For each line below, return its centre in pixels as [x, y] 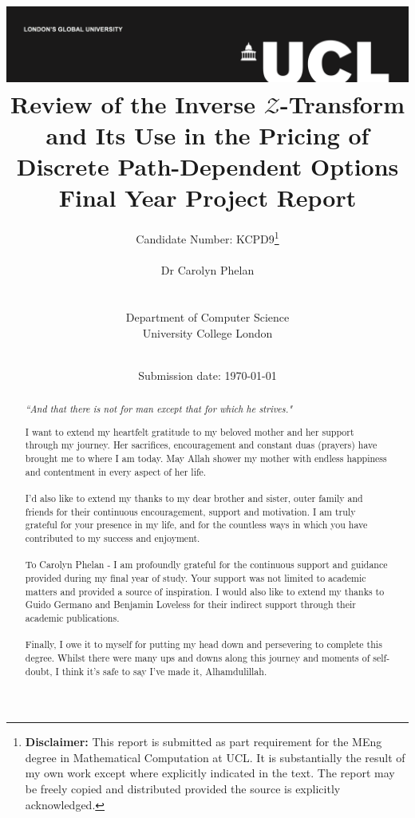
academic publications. [72, 617]
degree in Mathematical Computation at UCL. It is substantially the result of [215, 757]
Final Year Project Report [207, 198]
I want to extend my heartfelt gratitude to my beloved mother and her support [190, 431]
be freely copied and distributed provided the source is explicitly [183, 788]
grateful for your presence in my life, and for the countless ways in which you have [196, 525]
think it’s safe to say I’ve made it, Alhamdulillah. [164, 671]
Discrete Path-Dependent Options [207, 166]
